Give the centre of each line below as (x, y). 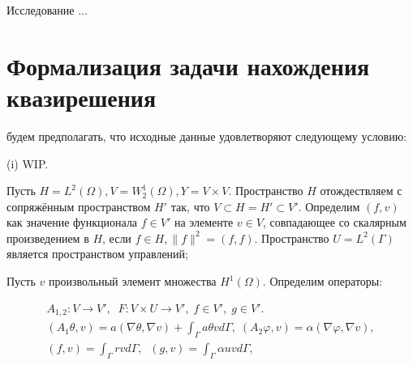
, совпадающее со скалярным (334, 222)
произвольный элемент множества (132, 281)
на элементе (204, 222)
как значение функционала (72, 222)
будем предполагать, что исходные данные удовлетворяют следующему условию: (207, 136)
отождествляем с (361, 191)
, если (117, 238)
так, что (190, 206)
